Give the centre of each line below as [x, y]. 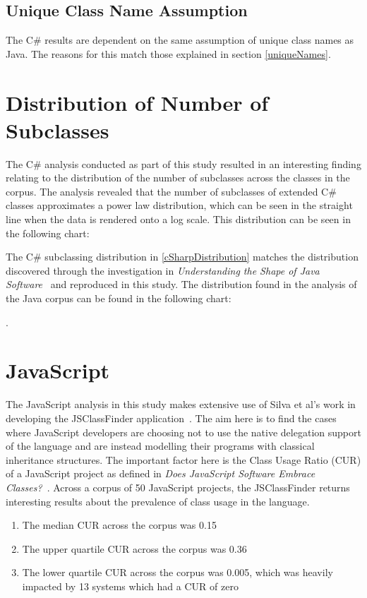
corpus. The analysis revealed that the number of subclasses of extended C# [171, 191]
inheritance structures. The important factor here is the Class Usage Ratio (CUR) [183, 459]
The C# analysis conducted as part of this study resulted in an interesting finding [183, 163]
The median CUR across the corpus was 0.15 [119, 525]
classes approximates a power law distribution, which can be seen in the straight [179, 205]
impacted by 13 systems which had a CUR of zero [130, 586]
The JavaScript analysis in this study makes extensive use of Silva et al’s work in [181, 404]
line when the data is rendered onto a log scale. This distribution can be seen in [178, 219]
